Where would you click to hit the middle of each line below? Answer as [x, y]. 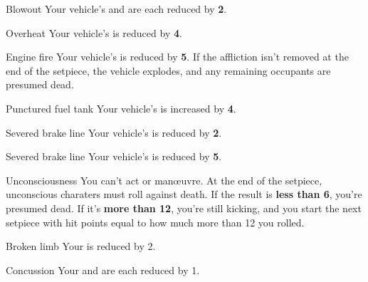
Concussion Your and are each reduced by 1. [103, 270]
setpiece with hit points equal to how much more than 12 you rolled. [155, 222]
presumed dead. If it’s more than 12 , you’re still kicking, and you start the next [184, 208]
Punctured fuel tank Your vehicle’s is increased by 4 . [121, 108]
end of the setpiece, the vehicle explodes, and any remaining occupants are [168, 70]
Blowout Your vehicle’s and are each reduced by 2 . [116, 9]
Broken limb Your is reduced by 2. [81, 246]
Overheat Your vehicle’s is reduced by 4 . [94, 32]
